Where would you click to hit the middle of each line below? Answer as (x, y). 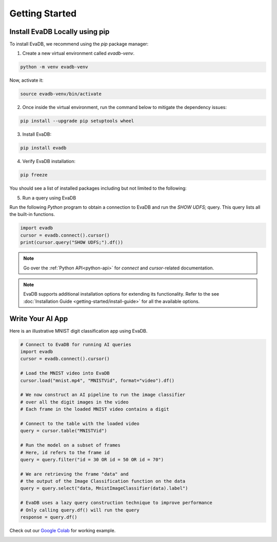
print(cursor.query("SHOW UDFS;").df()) (72, 242)
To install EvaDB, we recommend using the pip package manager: (79, 44)
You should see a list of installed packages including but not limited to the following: (98, 188)
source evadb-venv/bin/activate (61, 94)
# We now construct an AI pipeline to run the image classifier (103, 395)
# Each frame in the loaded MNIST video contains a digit (95, 409)
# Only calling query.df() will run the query (80, 510)
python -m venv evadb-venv (54, 67)
